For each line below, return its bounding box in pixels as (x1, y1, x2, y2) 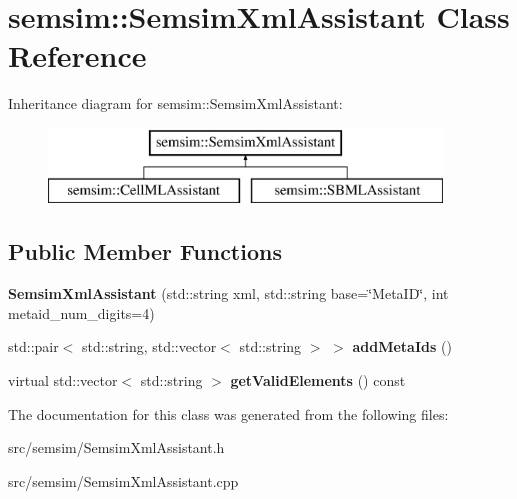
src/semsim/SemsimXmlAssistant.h (8, 437, 225, 458)
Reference (8, 35, 147, 76)
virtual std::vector (8, 370, 118, 391)
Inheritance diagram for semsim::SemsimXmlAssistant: (8, 93, 343, 114)
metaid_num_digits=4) (8, 302, 155, 323)
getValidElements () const (230, 370, 406, 391)
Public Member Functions (8, 236, 282, 267)
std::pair (8, 336, 59, 357)
